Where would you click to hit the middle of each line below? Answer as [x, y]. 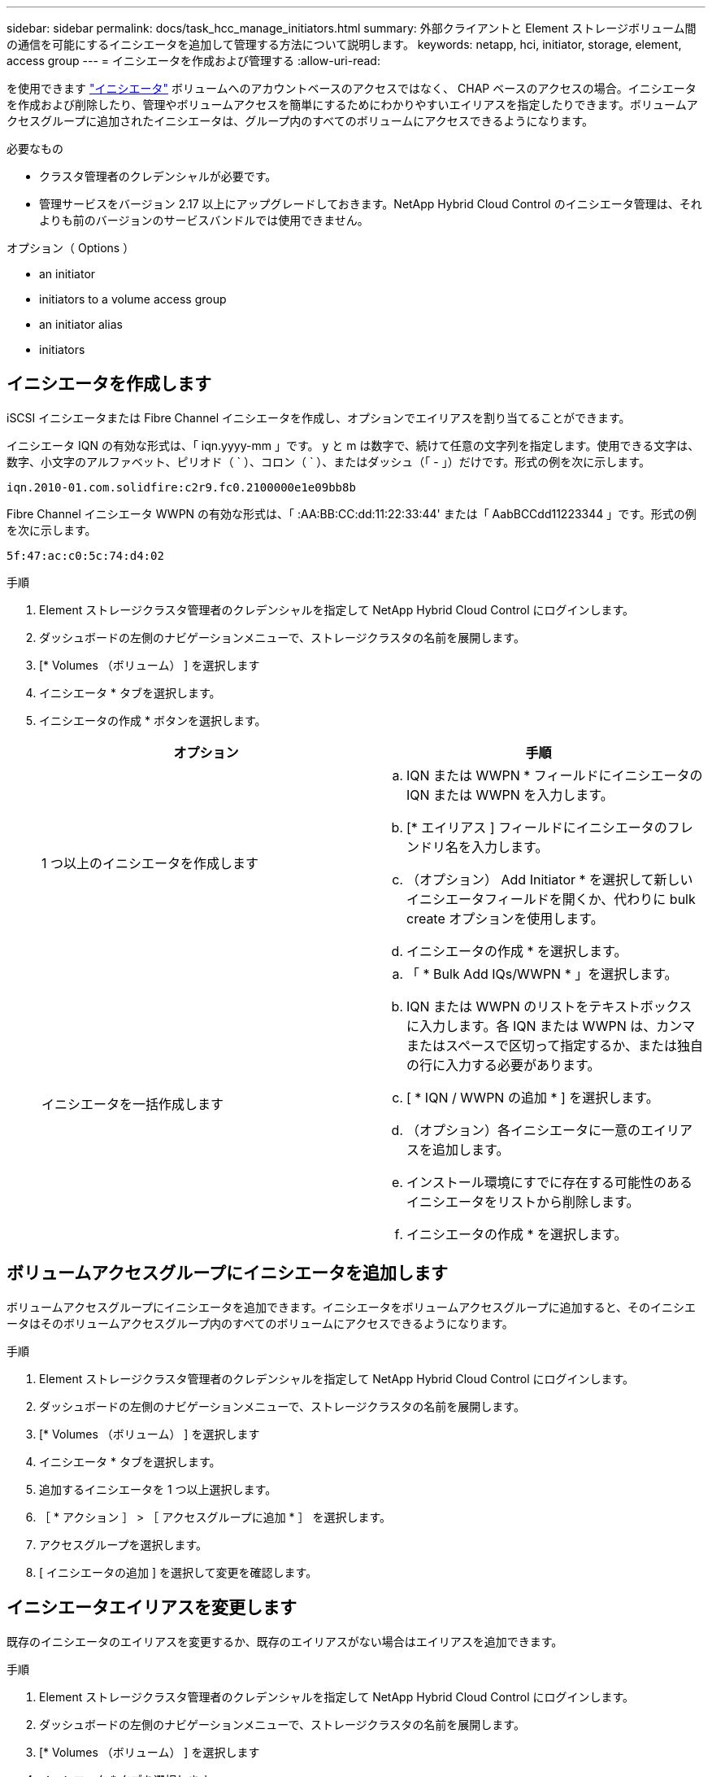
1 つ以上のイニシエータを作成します [150, 863]
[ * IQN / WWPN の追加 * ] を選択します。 [533, 1097]
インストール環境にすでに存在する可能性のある [550, 1182]
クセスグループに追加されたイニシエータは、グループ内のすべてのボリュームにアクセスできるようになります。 [300, 121]
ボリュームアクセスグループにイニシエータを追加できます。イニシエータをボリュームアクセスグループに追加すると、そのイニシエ [352, 1307]
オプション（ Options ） [71, 248]
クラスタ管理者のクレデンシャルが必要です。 [158, 176]
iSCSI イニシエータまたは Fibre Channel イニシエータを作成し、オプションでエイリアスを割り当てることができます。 [319, 417]
